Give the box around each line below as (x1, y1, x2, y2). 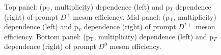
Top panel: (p (4, 2, 46, 12)
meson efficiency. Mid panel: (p (73, 11, 170, 22)
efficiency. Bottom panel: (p (4, 31, 90, 41)
